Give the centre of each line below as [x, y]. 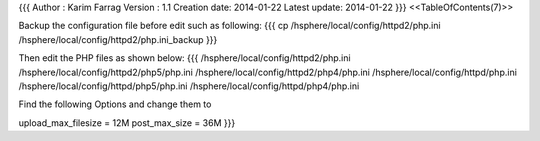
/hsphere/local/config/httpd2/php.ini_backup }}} [118, 39]
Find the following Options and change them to [115, 104]
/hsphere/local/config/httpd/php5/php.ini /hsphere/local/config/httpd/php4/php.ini [189, 86]
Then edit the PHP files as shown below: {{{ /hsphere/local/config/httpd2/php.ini [184, 58]
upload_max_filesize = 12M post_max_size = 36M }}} [127, 122]
